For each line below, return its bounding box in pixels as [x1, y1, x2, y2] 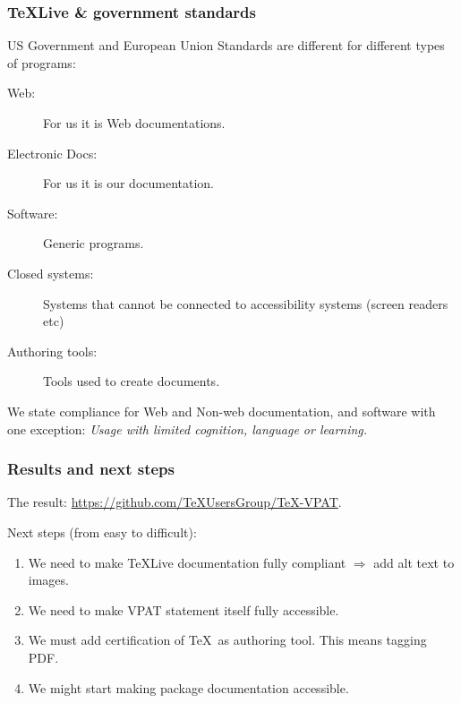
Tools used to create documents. [43, 372, 220, 390]
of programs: [7, 53, 76, 72]
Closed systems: [7, 263, 94, 282]
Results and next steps [7, 458, 175, 480]
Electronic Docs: [7, 143, 98, 162]
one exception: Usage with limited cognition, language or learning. [7, 419, 368, 438]
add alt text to [373, 553, 455, 571]
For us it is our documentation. [43, 174, 215, 193]
